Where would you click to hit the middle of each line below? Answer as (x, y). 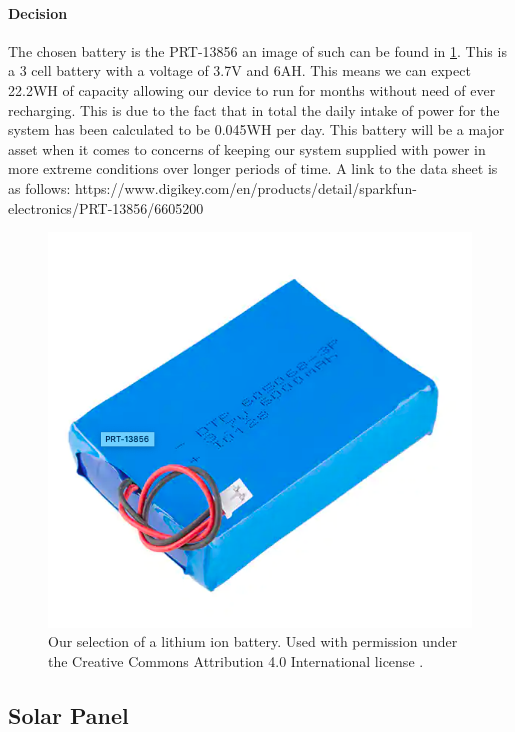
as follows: (39, 187)
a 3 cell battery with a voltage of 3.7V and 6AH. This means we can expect (239, 70)
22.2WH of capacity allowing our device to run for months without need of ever (252, 89)
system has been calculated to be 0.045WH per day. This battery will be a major (256, 129)
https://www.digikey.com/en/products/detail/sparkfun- (246, 187)
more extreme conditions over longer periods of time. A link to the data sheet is (253, 168)
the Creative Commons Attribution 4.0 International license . (236, 661)
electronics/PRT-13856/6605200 (106, 207)
